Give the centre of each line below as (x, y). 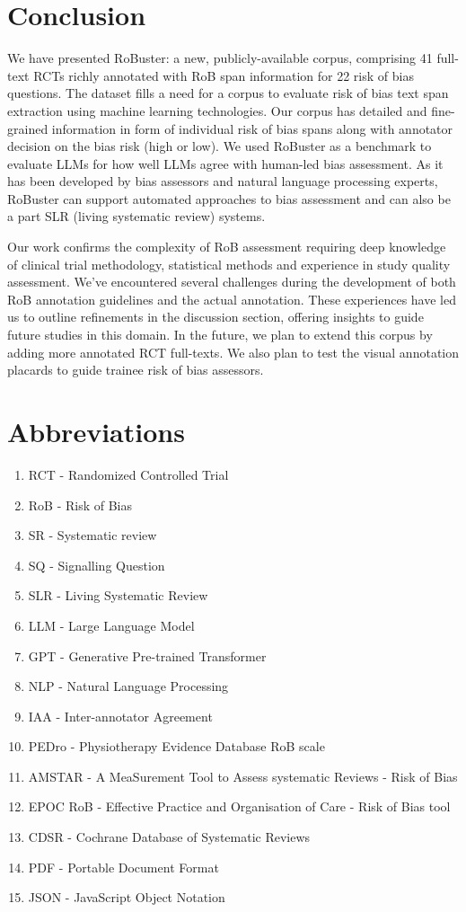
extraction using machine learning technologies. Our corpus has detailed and (217, 110)
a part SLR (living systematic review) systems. (136, 216)
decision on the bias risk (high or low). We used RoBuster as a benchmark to (220, 146)
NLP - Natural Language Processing (128, 686)
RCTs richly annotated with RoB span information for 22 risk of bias (224, 75)
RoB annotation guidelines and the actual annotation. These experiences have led (232, 299)
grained (28, 128)
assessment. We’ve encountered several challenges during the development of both (232, 282)
